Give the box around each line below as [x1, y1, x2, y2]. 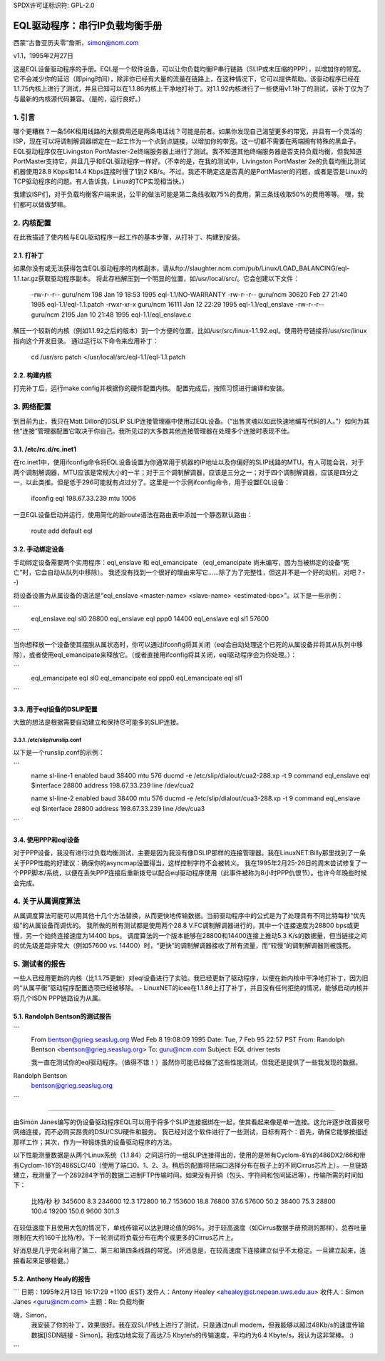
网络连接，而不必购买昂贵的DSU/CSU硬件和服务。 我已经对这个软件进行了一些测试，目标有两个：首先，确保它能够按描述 [13, 1128, 369, 1136]
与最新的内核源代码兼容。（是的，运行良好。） [13, 94, 145, 103]
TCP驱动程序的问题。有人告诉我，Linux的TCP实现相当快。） [13, 177, 189, 185]
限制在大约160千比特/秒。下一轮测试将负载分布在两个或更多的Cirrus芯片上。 [13, 1233, 238, 1241]
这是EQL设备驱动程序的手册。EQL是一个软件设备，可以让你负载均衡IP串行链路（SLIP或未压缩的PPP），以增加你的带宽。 [13, 64, 365, 73]
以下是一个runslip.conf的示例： [13, 748, 105, 756]
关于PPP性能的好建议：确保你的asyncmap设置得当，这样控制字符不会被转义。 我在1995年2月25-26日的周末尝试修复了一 [13, 858, 368, 867]
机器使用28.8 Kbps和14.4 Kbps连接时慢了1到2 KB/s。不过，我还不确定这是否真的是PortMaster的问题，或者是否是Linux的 [13, 167, 368, 175]
